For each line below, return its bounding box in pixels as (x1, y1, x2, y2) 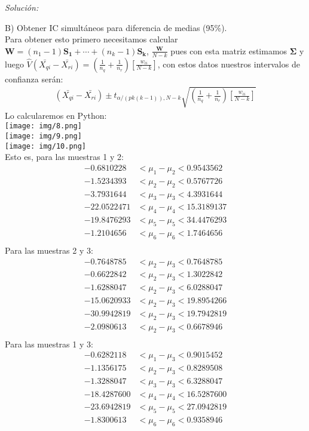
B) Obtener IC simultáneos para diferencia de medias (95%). (5, 21, 227, 33)
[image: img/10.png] (5, 141, 87, 150)
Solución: (5, 1, 39, 13)
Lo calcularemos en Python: (5, 109, 107, 121)
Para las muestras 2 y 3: (5, 244, 93, 256)
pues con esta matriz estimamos (170, 44, 287, 57)
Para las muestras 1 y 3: (5, 337, 93, 350)
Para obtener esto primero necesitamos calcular (5, 33, 178, 45)
